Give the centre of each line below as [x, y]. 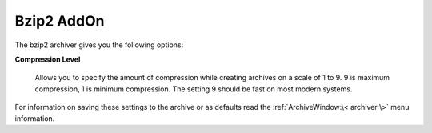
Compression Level [48, 59]
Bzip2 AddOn [60, 21]
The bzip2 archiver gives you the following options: [99, 45]
